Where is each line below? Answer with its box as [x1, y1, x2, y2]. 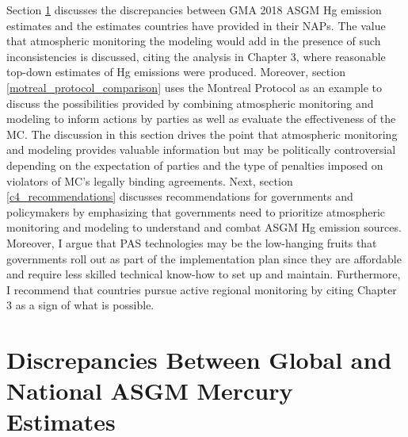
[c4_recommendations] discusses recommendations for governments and [6, 188, 353, 205]
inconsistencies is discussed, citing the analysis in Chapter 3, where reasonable [6, 48, 386, 64]
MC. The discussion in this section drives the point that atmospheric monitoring [6, 125, 398, 142]
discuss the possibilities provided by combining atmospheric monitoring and [6, 94, 374, 111]
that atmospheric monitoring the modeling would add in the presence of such [6, 33, 381, 49]
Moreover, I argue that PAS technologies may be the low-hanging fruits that [6, 234, 377, 251]
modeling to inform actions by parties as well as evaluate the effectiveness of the [6, 110, 396, 127]
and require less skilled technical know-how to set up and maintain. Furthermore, [6, 266, 401, 282]
